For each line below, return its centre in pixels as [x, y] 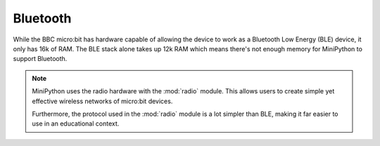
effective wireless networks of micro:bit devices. [102, 101]
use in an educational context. [76, 124]
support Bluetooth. [40, 59]
